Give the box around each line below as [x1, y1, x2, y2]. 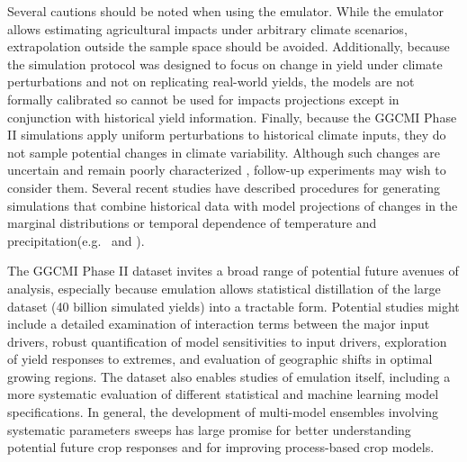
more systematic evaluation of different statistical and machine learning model [7, 385, 439, 403]
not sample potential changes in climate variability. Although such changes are [7, 142, 441, 161]
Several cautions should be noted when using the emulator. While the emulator [7, 2, 444, 20]
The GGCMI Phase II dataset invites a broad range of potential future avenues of [7, 261, 459, 280]
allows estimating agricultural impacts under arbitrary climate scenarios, [7, 19, 408, 38]
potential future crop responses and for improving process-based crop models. [7, 438, 435, 457]
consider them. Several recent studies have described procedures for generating [7, 177, 440, 196]
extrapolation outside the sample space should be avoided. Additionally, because [7, 37, 450, 56]
